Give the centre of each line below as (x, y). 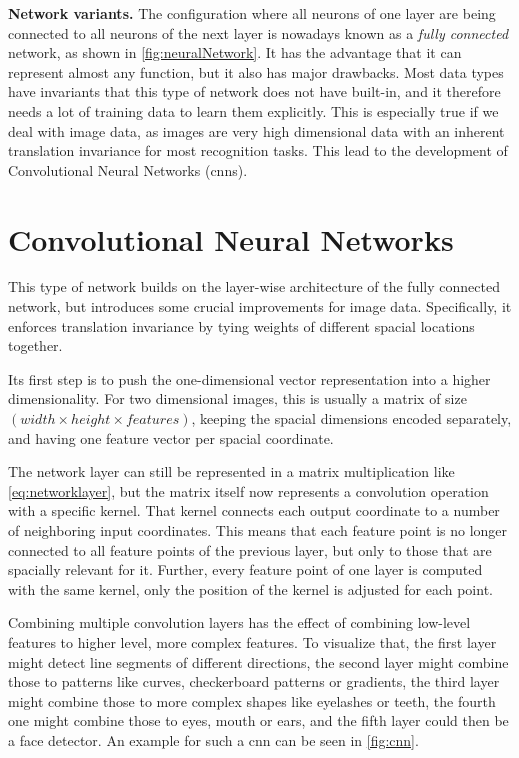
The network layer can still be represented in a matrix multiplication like (231, 471)
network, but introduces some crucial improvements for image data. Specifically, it (260, 306)
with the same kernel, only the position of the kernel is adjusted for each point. (250, 588)
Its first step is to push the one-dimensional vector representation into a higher (249, 378)
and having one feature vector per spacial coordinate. (171, 437)
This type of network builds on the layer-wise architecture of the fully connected (254, 286)
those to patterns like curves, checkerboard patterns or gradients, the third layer (254, 681)
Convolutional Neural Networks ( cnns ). (128, 169)
